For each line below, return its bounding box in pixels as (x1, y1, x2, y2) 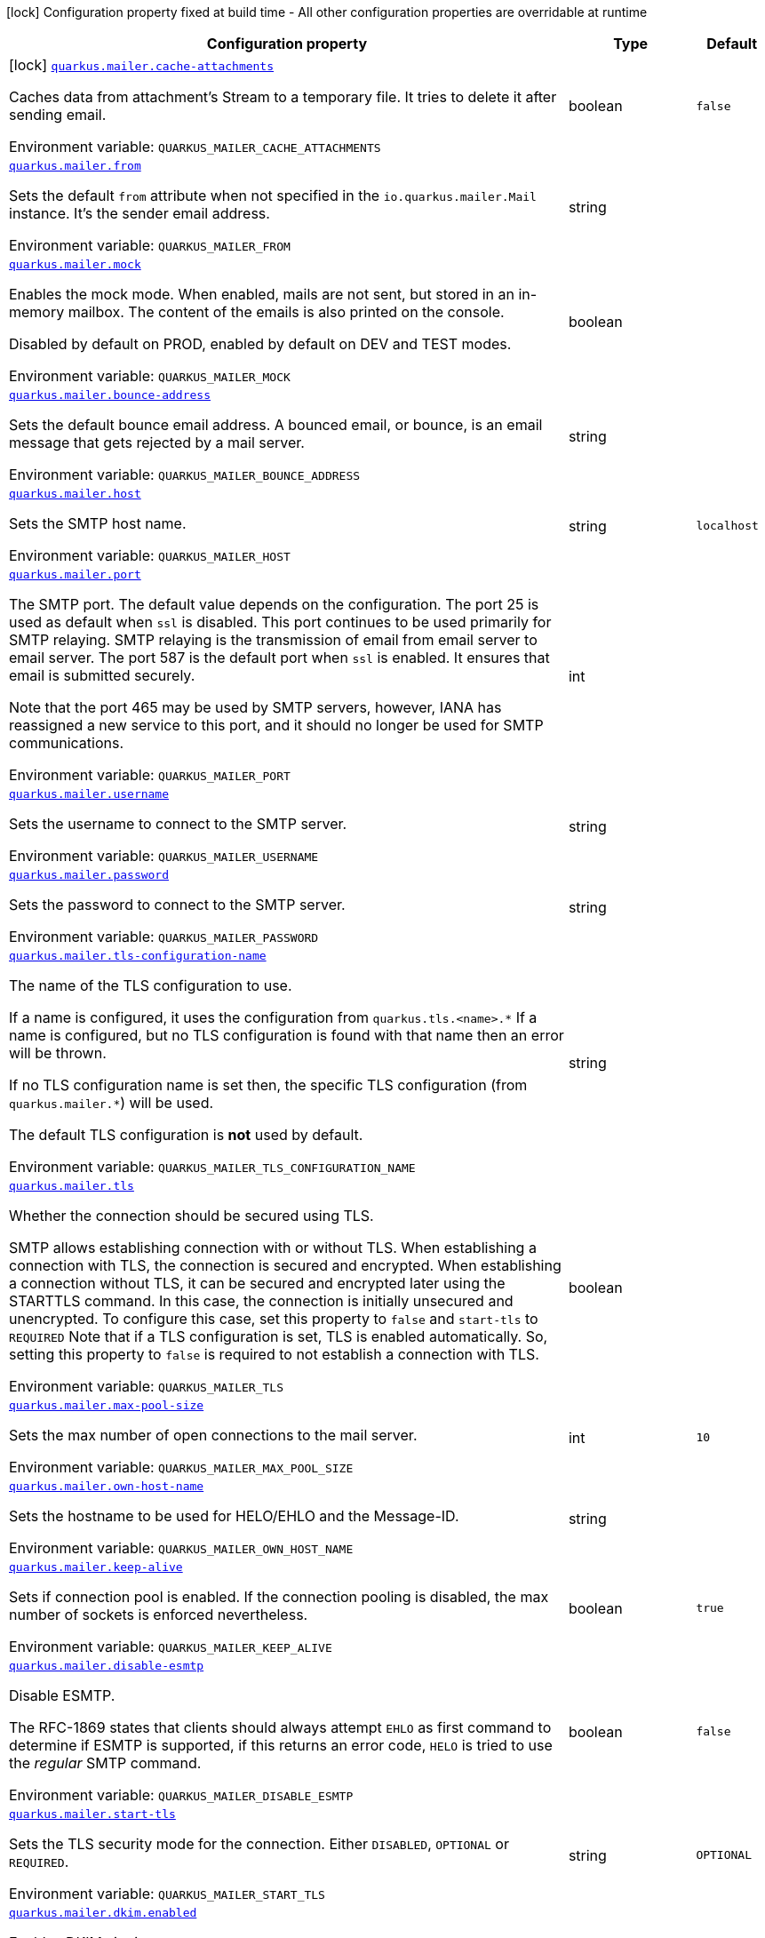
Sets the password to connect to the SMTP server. (9, 896, 346, 913)
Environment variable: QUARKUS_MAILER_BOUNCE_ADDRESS (9, 466, 361, 483)
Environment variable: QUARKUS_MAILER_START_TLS (9, 1885, 325, 1902)
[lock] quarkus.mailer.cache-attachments (9, 56, 275, 74)
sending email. (9, 106, 107, 124)
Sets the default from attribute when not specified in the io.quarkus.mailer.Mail (9, 187, 537, 204)
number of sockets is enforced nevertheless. (9, 1606, 308, 1623)
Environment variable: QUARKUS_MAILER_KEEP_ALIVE (9, 1638, 332, 1655)
